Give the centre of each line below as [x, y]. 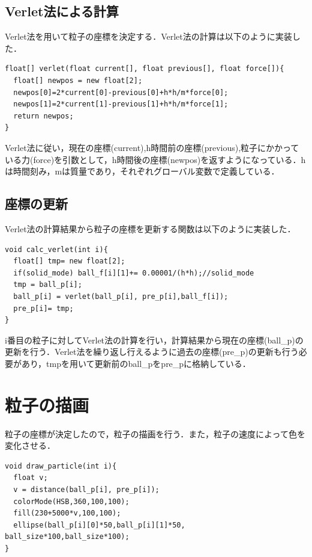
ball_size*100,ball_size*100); [67, 537]
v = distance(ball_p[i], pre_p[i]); [86, 489]
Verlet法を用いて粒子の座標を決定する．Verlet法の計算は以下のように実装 [148, 36]
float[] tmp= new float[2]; [69, 261]
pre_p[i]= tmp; [43, 308]
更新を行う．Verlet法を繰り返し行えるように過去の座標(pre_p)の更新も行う [152, 352]
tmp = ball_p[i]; [48, 285]
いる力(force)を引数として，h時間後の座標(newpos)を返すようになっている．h [155, 159]
